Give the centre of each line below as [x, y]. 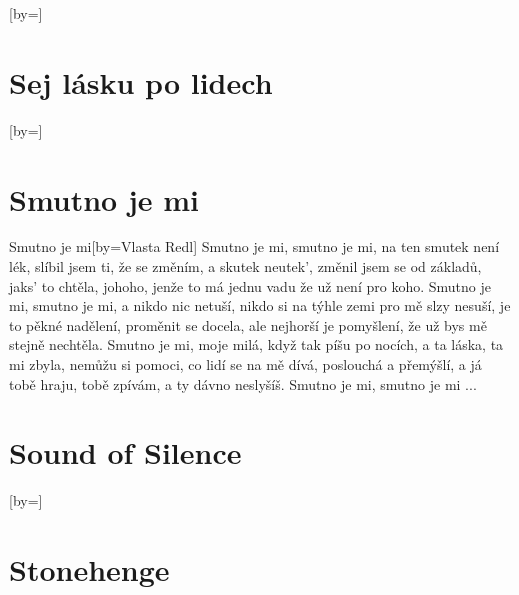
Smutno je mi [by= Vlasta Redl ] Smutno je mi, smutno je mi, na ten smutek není [254, 246]
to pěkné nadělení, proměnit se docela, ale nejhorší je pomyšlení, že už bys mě [248, 324]
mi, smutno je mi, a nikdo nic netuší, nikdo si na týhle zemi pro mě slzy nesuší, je [260, 305]
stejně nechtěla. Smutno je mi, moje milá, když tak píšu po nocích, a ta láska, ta [256, 344]
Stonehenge [89, 569]
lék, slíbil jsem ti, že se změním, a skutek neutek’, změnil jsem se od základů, [245, 266]
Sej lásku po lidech [141, 81]
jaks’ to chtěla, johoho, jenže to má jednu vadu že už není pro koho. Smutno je [250, 285]
